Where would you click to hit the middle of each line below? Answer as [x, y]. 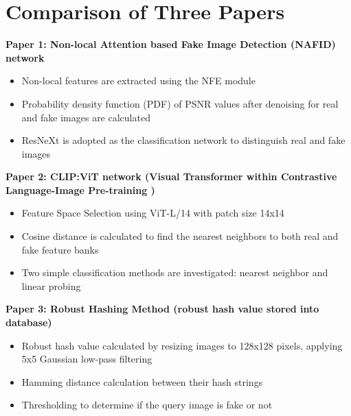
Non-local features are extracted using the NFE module [138, 81]
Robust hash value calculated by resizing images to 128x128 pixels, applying [182, 345]
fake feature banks [60, 249]
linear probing [51, 285]
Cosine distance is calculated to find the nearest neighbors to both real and [180, 236]
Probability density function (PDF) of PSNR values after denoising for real [180, 103]
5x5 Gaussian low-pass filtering [87, 359]
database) [29, 322]
